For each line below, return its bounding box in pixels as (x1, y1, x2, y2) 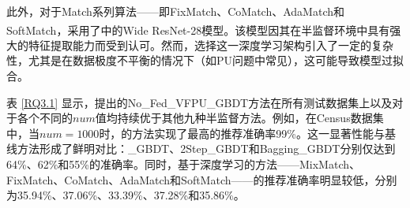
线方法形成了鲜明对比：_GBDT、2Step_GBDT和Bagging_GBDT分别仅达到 (6, 140, 396, 157)
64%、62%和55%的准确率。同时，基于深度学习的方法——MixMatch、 (6, 156, 360, 172)
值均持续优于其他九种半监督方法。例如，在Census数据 (95, 110, 373, 126)
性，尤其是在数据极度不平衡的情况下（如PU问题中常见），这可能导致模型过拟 (6, 52, 404, 69)
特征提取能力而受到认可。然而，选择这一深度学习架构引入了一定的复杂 (28, 36, 393, 53)
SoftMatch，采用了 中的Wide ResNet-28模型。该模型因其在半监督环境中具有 (6, 21, 390, 38)
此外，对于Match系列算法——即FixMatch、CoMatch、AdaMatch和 (6, 3, 344, 19)
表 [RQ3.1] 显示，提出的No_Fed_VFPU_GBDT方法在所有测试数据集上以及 (6, 94, 393, 110)
